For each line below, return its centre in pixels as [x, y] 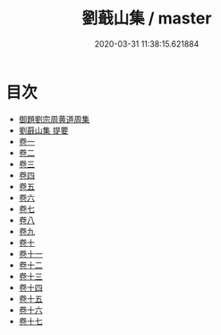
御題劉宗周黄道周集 [54, 119]
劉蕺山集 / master [147, 18]
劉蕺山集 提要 [43, 130]
